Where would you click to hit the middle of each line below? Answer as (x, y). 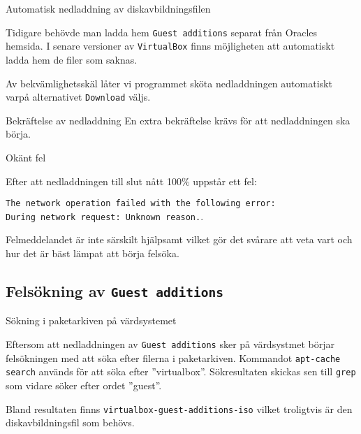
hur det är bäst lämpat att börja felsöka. (93, 253)
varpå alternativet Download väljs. (78, 97)
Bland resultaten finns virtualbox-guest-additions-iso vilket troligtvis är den (179, 408)
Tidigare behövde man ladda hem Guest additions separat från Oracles (162, 32)
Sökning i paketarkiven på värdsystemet (91, 320)
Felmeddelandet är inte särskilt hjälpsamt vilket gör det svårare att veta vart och (179, 239)
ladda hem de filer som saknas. (72, 59)
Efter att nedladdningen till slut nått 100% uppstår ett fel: (131, 181)
